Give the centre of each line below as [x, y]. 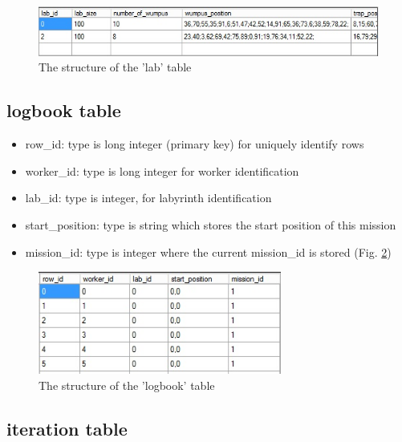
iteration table [67, 428]
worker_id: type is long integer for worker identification [162, 170]
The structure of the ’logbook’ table [127, 385]
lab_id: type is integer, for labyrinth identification [148, 198]
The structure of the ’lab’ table [115, 67]
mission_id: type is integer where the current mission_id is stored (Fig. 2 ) [208, 251]
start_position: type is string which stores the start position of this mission [211, 225]
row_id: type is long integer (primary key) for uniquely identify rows [195, 144]
